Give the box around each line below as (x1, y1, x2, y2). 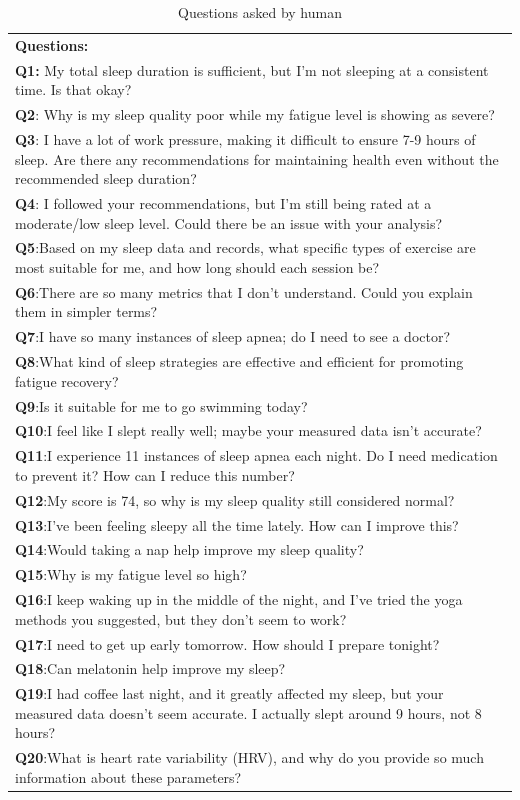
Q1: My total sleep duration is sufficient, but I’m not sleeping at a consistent (15, 59, 489, 80)
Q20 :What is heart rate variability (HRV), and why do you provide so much (15, 747, 484, 768)
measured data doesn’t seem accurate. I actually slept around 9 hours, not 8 (15, 702, 482, 723)
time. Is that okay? (15, 79, 132, 100)
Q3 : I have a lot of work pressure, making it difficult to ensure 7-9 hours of (15, 128, 476, 149)
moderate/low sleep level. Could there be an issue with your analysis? (15, 212, 443, 233)
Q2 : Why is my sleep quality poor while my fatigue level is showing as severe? (15, 104, 495, 125)
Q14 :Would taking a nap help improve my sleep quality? (15, 539, 364, 560)
